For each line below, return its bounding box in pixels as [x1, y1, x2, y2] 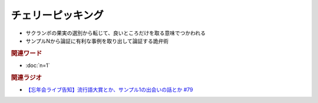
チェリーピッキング [11, 9, 104, 22]
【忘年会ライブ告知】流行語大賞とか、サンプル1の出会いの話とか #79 [25, 86, 194, 94]
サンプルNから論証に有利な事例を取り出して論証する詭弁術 [25, 37, 169, 44]
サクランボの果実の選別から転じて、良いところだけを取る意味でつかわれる [25, 29, 206, 36]
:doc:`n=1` [25, 62, 50, 69]
